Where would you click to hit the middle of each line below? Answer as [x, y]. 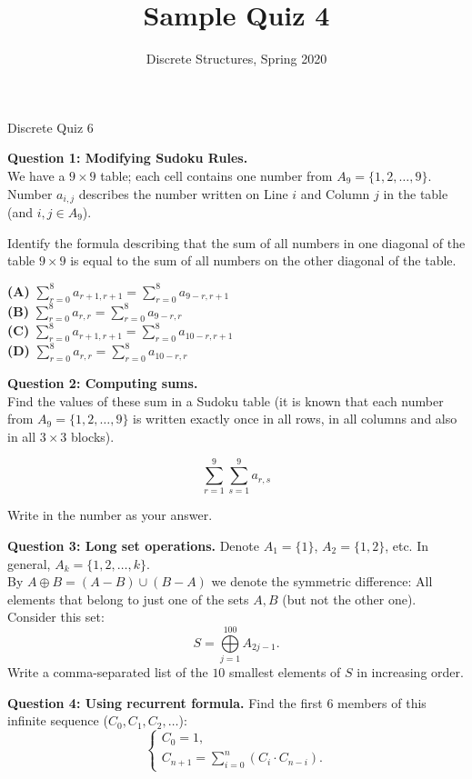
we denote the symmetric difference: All [322, 581]
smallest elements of [285, 672]
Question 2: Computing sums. [103, 382]
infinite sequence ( [58, 720]
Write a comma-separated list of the [108, 672]
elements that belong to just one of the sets [128, 599]
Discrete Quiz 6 [50, 127]
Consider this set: [56, 617]
